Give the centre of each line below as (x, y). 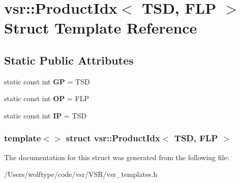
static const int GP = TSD (47, 81)
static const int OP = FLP (47, 98)
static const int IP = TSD (46, 115)
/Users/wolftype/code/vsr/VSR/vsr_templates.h (81, 174)
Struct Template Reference (101, 28)
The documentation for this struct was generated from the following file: (117, 157)
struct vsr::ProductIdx (113, 138)
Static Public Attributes (69, 60)
